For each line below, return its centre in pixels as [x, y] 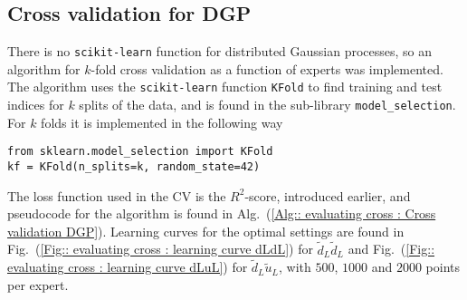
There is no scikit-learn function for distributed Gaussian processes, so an [220, 51]
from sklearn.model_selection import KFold [140, 152]
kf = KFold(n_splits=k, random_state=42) [134, 167]
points [443, 267]
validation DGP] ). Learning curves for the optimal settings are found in [206, 231]
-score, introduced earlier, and [328, 195]
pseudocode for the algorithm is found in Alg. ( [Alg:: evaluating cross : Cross [222, 213]
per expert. [38, 285]
